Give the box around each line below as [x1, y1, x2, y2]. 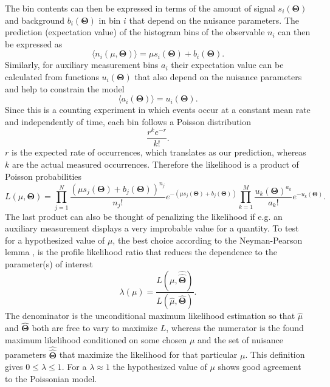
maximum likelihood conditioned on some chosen [5, 333, 187, 346]
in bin [98, 13, 121, 26]
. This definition [245, 348, 305, 361]
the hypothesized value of [112, 360, 207, 373]
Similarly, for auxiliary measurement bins [5, 58, 159, 71]
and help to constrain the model [5, 82, 125, 95]
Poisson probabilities [5, 170, 82, 182]
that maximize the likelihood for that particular [59, 348, 238, 361]
